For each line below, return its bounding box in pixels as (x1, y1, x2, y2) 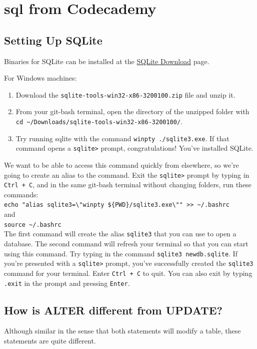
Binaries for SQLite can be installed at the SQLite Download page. (4, 56, 209, 66)
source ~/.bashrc (4, 221, 61, 228)
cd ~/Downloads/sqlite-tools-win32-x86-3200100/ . (15, 116, 183, 127)
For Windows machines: (4, 73, 77, 83)
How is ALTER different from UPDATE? (4, 302, 222, 317)
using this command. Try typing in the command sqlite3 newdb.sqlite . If (4, 248, 237, 258)
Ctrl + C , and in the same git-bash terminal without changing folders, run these (4, 179, 251, 190)
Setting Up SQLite (4, 32, 102, 48)
